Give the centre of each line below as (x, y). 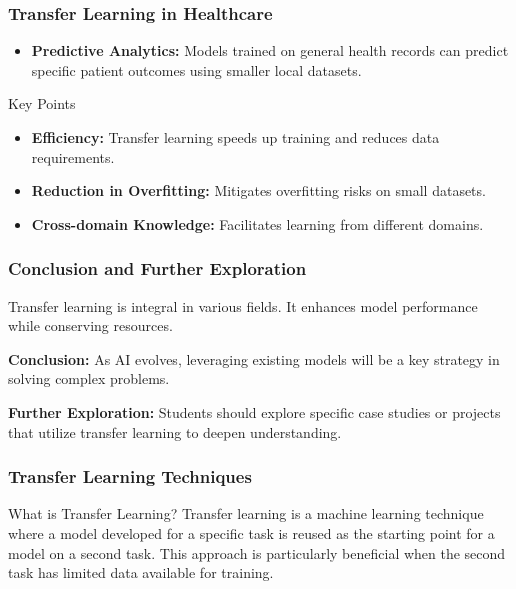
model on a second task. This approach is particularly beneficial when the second (257, 552)
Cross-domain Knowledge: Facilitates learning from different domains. (257, 223)
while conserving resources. (90, 325)
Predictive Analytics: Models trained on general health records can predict (270, 50)
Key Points (42, 103)
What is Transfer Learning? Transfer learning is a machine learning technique (246, 513)
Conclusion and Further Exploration (157, 268)
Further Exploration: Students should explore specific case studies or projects (254, 411)
